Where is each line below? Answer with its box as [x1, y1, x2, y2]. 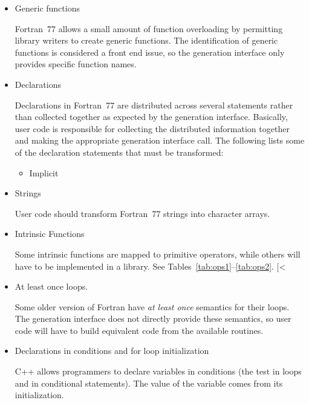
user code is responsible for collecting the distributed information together [15, 122, 290, 135]
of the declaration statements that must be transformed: [15, 145, 224, 158]
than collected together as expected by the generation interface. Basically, [15, 110, 288, 123]
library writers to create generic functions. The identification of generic [15, 34, 278, 47]
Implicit [29, 166, 59, 179]
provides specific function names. [15, 58, 137, 70]
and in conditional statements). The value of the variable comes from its [15, 376, 283, 389]
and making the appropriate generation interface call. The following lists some [15, 134, 305, 147]
